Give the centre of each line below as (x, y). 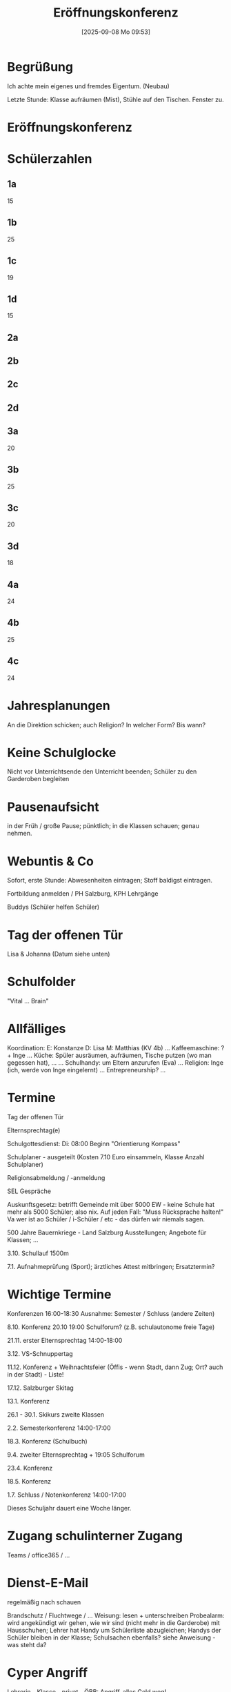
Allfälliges (37, 1029)
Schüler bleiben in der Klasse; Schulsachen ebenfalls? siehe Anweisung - (111, 1637)
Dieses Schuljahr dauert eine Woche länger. (69, 1508)
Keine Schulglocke (62, 752)
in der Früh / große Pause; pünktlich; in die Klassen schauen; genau (103, 826)
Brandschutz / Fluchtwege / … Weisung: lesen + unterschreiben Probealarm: (116, 1615)
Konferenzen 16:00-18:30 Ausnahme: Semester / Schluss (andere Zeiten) (111, 1314)
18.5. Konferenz (29, 1481)
